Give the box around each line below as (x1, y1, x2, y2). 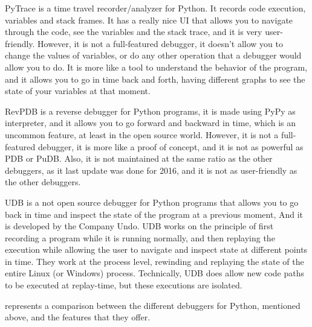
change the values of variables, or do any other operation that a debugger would (5, 49, 302, 62)
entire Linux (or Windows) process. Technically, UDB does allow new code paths (5, 267, 304, 279)
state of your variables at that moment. (5, 84, 151, 97)
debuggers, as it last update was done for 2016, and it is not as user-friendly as (5, 163, 297, 176)
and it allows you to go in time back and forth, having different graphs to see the (5, 72, 305, 85)
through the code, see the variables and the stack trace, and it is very (5, 25, 262, 38)
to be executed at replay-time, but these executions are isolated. (5, 279, 242, 291)
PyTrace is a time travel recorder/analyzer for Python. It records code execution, (5, 2, 306, 14)
